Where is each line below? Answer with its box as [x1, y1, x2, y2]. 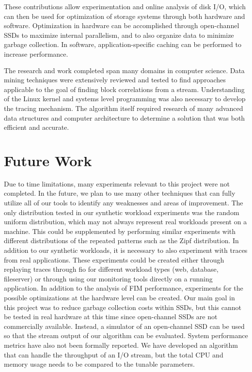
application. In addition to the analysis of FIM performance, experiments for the [4, 283, 243, 293]
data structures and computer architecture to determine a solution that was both [4, 112, 245, 123]
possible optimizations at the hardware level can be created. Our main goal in [4, 292, 235, 302]
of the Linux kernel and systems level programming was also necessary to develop [4, 93, 246, 104]
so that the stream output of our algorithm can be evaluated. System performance [4, 330, 248, 341]
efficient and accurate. [4, 122, 69, 132]
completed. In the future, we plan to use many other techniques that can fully [4, 188, 236, 198]
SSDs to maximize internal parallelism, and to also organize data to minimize [4, 30, 234, 40]
